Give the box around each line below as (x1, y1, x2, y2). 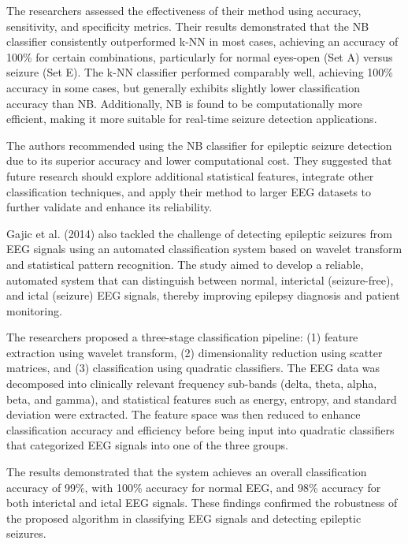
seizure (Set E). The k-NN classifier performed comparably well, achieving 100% (6, 64, 393, 80)
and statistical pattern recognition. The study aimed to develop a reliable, (6, 255, 364, 272)
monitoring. (6, 302, 62, 319)
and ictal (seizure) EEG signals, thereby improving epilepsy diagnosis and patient (6, 287, 400, 304)
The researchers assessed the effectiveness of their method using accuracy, (6, 2, 362, 18)
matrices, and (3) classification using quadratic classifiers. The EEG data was (6, 360, 380, 376)
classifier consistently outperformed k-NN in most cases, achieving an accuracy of (6, 33, 399, 50)
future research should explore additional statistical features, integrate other (6, 167, 374, 184)
